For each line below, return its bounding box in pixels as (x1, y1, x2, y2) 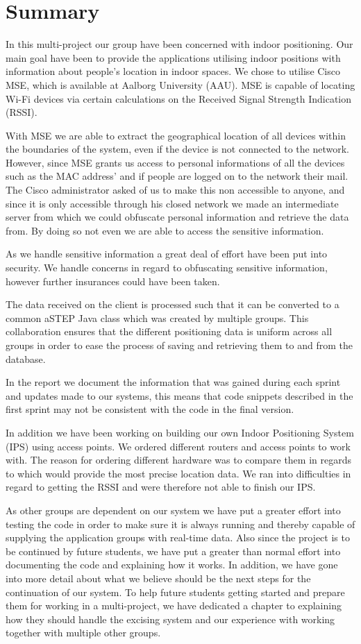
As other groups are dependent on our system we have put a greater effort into (6, 502, 341, 517)
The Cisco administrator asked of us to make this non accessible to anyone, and (6, 183, 345, 197)
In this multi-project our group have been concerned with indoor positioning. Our (6, 37, 353, 51)
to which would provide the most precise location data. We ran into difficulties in (6, 466, 351, 480)
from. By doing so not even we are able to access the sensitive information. (6, 223, 324, 237)
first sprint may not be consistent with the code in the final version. (6, 402, 294, 416)
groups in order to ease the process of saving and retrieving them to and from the (6, 338, 353, 352)
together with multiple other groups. (6, 625, 161, 640)
